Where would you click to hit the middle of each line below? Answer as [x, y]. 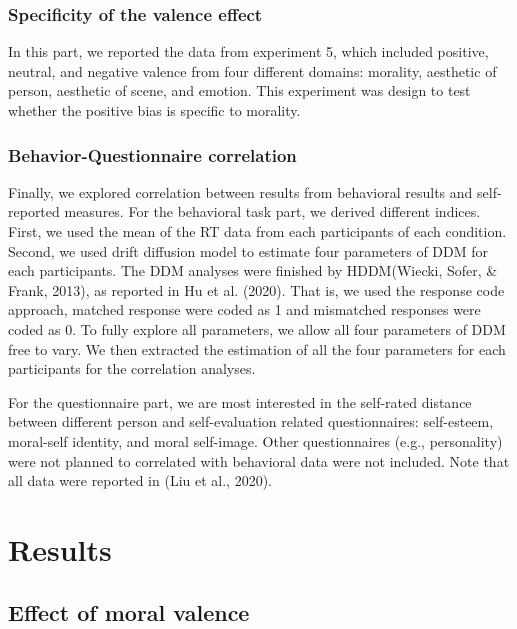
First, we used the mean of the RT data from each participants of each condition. [257, 231]
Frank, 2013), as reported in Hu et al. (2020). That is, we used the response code [256, 289]
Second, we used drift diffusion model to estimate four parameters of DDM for [248, 250]
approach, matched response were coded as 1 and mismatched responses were [244, 309]
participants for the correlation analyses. [132, 368]
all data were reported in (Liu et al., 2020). [140, 480]
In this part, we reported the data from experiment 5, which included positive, [248, 51]
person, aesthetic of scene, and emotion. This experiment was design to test [239, 90]
